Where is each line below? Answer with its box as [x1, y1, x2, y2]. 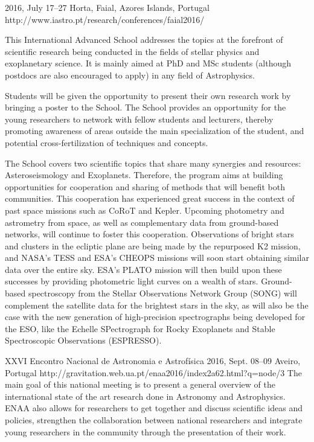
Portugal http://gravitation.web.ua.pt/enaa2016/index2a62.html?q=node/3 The [5, 366, 302, 379]
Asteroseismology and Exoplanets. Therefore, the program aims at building [5, 168, 283, 181]
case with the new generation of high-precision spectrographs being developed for [5, 310, 306, 323]
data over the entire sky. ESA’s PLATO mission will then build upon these [5, 263, 282, 275]
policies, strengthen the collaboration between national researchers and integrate [5, 414, 303, 426]
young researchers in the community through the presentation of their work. [5, 425, 286, 438]
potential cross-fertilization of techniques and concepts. [5, 136, 208, 149]
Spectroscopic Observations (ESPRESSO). [5, 334, 162, 347]
